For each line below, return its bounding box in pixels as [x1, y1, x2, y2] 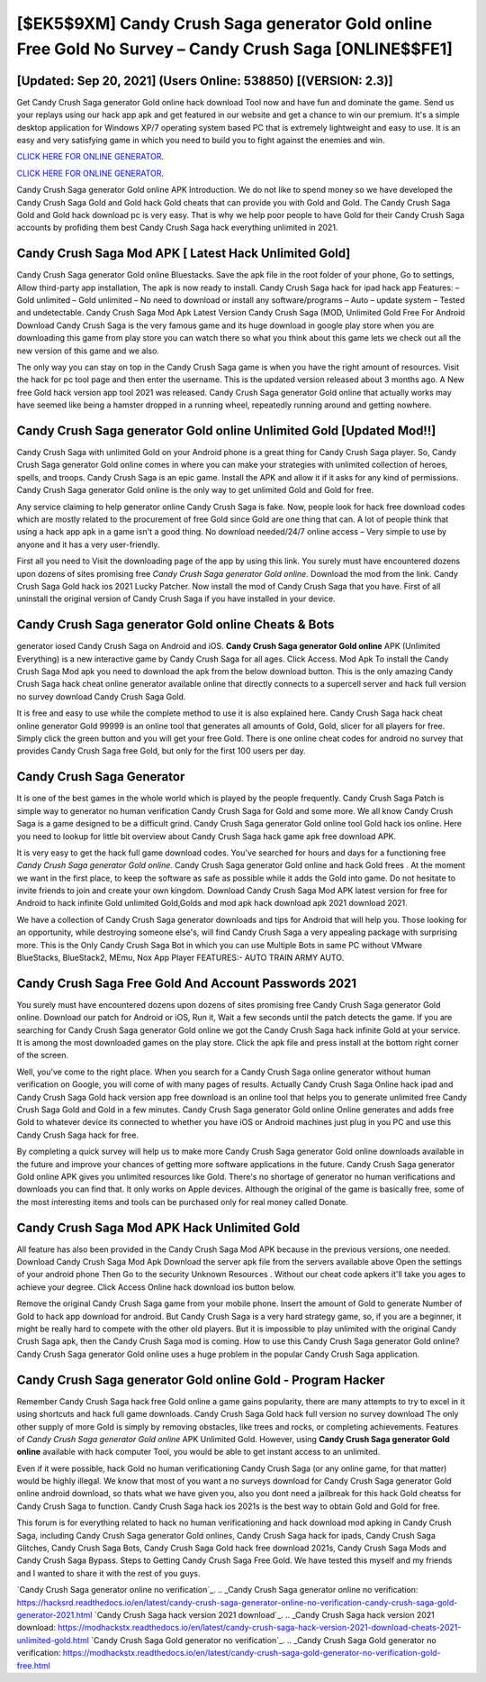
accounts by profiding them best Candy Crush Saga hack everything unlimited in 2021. [16, 222, 338, 233]
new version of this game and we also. [16, 345, 159, 356]
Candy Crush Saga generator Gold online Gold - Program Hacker [16, 1372, 386, 1387]
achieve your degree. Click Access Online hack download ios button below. [16, 1281, 296, 1293]
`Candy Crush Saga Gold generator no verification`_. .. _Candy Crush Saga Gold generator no [91, 1634, 436, 1645]
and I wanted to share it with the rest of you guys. [16, 1568, 201, 1578]
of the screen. [16, 1050, 69, 1061]
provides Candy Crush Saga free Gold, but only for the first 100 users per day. [16, 745, 306, 756]
